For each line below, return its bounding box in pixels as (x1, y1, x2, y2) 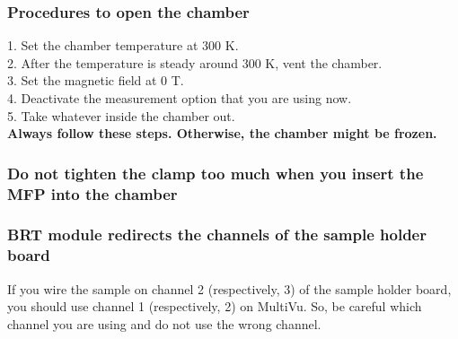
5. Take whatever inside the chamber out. (7, 106, 235, 125)
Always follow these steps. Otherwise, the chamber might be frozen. (7, 124, 437, 143)
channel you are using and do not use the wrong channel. (7, 314, 321, 333)
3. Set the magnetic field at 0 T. (7, 71, 184, 90)
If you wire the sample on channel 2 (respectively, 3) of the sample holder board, (7, 279, 452, 298)
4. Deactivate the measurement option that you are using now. (7, 89, 352, 107)
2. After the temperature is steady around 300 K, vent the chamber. (7, 53, 383, 72)
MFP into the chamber (7, 182, 178, 204)
